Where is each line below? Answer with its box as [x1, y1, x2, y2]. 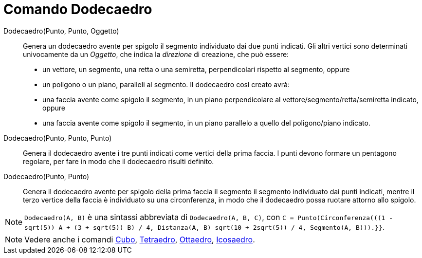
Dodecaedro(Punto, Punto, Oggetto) [3, 26, 119, 35]
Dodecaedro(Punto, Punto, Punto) [3, 133, 112, 142]
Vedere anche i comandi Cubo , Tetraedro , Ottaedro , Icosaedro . [24, 234, 255, 244]
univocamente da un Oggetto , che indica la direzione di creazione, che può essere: [23, 50, 289, 58]
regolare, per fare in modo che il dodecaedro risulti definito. [23, 157, 214, 166]
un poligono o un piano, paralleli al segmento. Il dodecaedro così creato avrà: [42, 80, 290, 89]
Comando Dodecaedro [3, 1, 152, 18]
